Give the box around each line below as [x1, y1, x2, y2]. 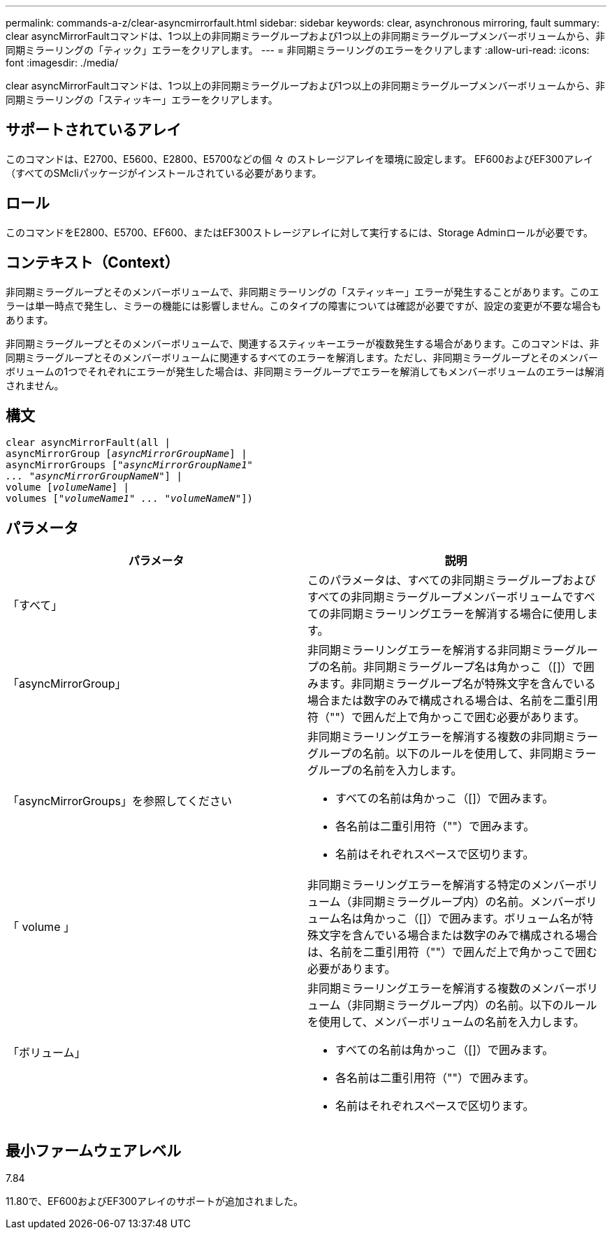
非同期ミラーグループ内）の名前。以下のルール [351, 998, 597, 1013]
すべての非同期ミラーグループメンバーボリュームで [307, 590, 574, 605]
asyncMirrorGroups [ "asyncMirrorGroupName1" [6, 459, 254, 471]
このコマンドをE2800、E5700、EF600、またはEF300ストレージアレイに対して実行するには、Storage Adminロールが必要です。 [6, 226, 594, 238]
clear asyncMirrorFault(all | [6, 437, 171, 449]
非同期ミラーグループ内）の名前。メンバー [351, 895, 575, 909]
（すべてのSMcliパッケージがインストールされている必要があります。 [6, 166, 322, 179]
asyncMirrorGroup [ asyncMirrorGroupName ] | [6, 448, 247, 460]
